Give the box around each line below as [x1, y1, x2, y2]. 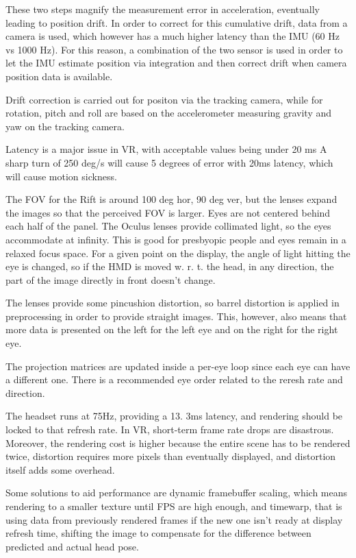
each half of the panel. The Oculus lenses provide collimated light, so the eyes [5, 219, 331, 233]
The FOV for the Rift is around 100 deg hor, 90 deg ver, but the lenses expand [5, 192, 338, 206]
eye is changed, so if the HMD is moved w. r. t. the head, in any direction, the [5, 259, 334, 274]
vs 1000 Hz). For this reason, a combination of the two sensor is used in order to [5, 42, 343, 56]
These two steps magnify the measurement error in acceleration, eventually [5, 2, 320, 16]
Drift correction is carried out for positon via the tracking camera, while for [5, 92, 323, 106]
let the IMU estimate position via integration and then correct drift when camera [5, 56, 347, 70]
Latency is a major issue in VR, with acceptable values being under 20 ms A [5, 142, 327, 156]
